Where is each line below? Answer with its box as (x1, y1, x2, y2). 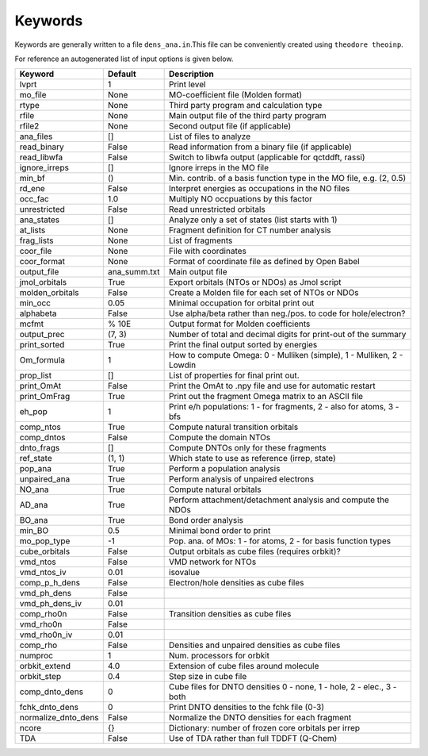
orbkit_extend (19, 661, 71, 672)
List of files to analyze (169, 131, 251, 142)
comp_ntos (19, 421, 61, 432)
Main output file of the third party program (169, 110, 327, 121)
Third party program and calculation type (169, 100, 323, 111)
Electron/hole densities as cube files (169, 578, 304, 589)
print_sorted (19, 340, 65, 351)
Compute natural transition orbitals (169, 421, 299, 432)
